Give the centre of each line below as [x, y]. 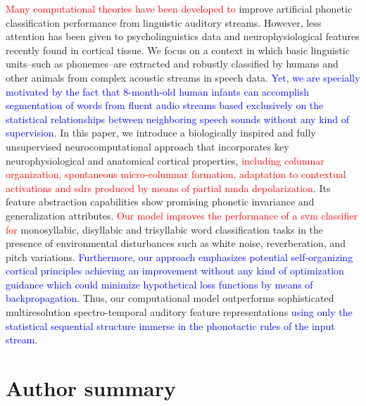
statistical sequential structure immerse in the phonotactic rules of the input [170, 325]
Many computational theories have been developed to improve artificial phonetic [179, 8]
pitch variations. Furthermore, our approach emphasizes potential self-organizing [179, 256]
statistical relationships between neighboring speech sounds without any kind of [177, 119]
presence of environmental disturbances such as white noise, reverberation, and [176, 243]
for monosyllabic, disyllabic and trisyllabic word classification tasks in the [165, 229]
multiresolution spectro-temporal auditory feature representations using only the [179, 312]
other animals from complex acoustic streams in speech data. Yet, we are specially [183, 77]
